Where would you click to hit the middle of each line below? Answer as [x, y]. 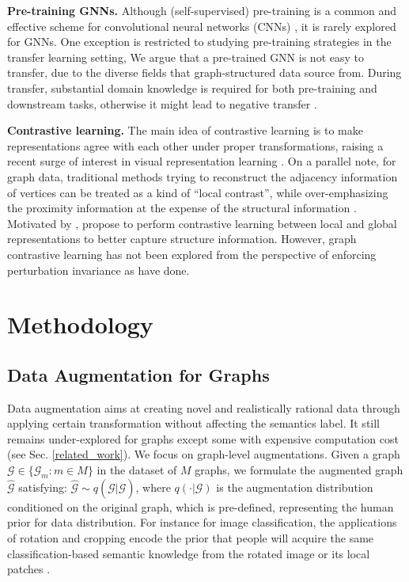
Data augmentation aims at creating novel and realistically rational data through [204, 407]
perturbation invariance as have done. [98, 270]
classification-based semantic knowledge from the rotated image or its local [189, 553]
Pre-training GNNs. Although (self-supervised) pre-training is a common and [202, 10]
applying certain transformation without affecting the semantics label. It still [194, 423]
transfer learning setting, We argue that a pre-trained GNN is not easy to [186, 57]
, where [153, 487]
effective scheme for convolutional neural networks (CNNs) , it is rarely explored [202, 26]
